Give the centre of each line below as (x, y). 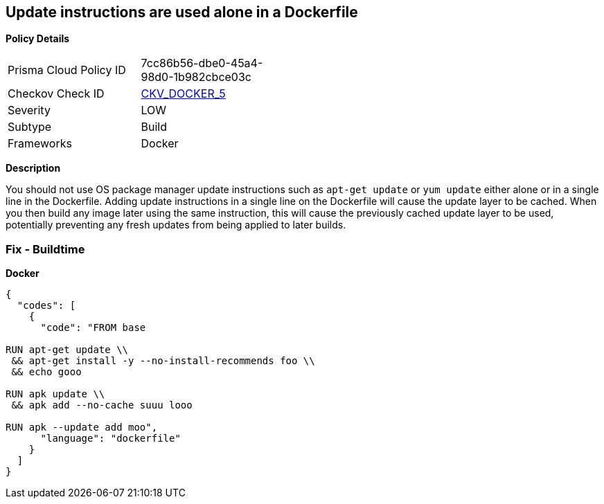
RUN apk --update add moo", (82, 427)
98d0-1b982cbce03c (196, 77)
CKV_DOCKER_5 (183, 94)
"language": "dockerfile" (110, 439)
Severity (29, 110)
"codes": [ (46, 306)
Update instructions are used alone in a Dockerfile (182, 12)
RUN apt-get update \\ (67, 350)
